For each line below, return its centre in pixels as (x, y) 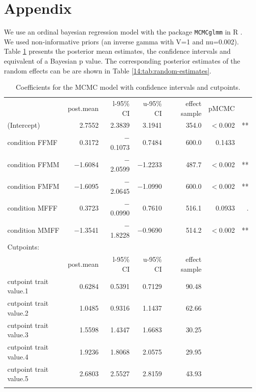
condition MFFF (32, 208)
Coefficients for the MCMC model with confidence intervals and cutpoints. (128, 87)
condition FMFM (33, 186)
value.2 (18, 312)
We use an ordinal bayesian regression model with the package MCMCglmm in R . (123, 32)
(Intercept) (24, 125)
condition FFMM (33, 164)
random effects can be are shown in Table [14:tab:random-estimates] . (108, 70)
